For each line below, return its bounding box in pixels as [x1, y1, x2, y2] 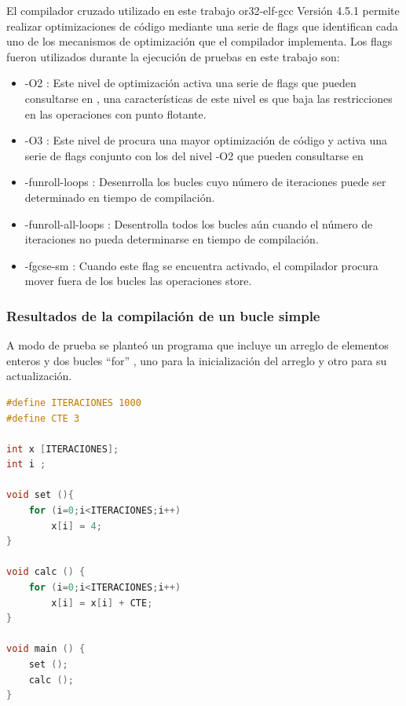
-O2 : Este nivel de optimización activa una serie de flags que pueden [24, 75, 357, 91]
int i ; [6, 459, 46, 470]
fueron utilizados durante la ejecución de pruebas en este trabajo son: [6, 48, 340, 64]
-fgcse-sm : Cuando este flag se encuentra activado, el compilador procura [24, 257, 379, 273]
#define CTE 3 [6, 412, 80, 424]
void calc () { [6, 566, 86, 578]
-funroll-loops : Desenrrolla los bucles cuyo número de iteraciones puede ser [24, 174, 386, 190]
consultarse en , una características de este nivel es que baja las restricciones [24, 90, 393, 106]
